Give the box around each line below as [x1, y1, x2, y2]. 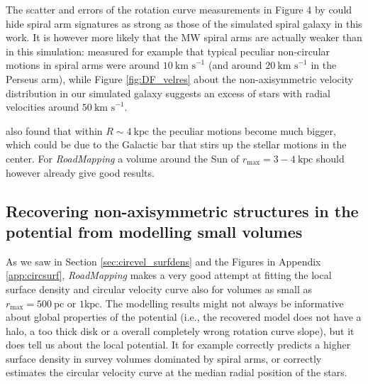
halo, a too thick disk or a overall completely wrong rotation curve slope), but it [6, 323, 355, 338]
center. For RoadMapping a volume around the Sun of [6, 150, 239, 165]
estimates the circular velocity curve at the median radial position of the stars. [6, 365, 347, 380]
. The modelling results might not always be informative [99, 295, 344, 310]
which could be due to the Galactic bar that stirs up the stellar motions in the [6, 137, 347, 152]
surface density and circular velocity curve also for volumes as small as [6, 281, 312, 296]
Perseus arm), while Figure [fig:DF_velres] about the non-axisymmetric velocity [6, 71, 354, 86]
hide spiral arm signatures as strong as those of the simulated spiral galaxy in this [6, 16, 362, 31]
